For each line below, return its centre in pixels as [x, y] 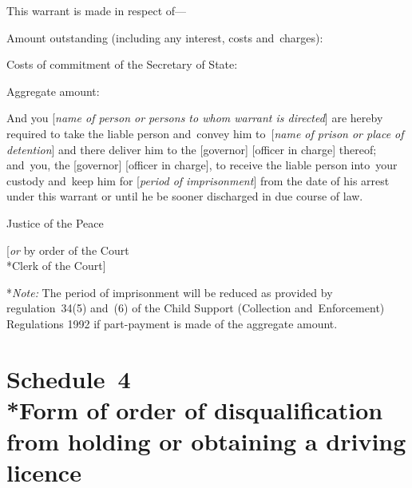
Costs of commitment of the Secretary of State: [122, 64]
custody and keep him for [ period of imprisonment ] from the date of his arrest [198, 180]
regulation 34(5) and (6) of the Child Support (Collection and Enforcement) [196, 308]
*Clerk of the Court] [56, 266]
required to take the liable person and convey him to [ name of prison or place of [205, 133]
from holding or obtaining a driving [206, 441]
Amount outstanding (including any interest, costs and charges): [165, 37]
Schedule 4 [69, 378]
